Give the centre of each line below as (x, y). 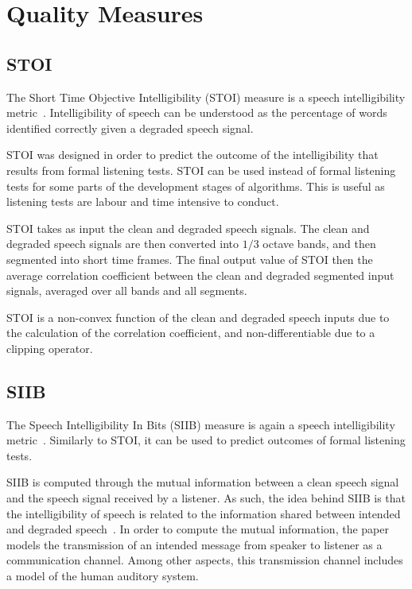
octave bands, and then (319, 244)
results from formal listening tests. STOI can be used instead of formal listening (201, 170)
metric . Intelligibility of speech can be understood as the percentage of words (197, 112)
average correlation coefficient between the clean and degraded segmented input (200, 275)
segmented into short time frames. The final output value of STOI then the (190, 259)
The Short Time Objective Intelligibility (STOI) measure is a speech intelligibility (206, 97)
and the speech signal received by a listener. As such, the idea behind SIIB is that (206, 498)
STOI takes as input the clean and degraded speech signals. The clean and (188, 228)
